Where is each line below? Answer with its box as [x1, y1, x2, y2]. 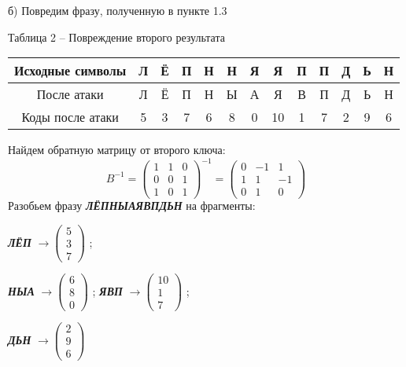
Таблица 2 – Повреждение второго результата [8, 28, 225, 45]
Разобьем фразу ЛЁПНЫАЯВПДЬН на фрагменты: [8, 197, 256, 214]
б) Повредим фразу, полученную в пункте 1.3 [8, 2, 227, 18]
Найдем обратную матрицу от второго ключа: [8, 141, 226, 158]
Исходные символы [14, 61, 127, 80]
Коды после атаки [21, 108, 119, 127]
